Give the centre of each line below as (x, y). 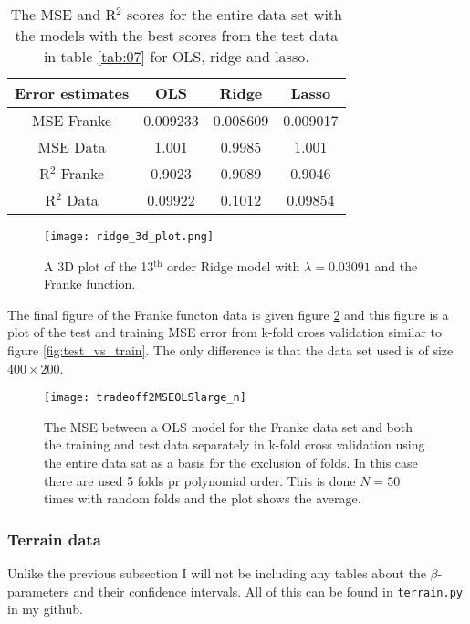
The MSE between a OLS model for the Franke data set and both (229, 426)
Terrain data (54, 539)
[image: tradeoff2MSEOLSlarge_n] (145, 398)
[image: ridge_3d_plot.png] (129, 237)
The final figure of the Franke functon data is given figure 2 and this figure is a (228, 314)
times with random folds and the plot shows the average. (203, 498)
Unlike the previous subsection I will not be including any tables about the (217, 573)
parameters (38, 591)
